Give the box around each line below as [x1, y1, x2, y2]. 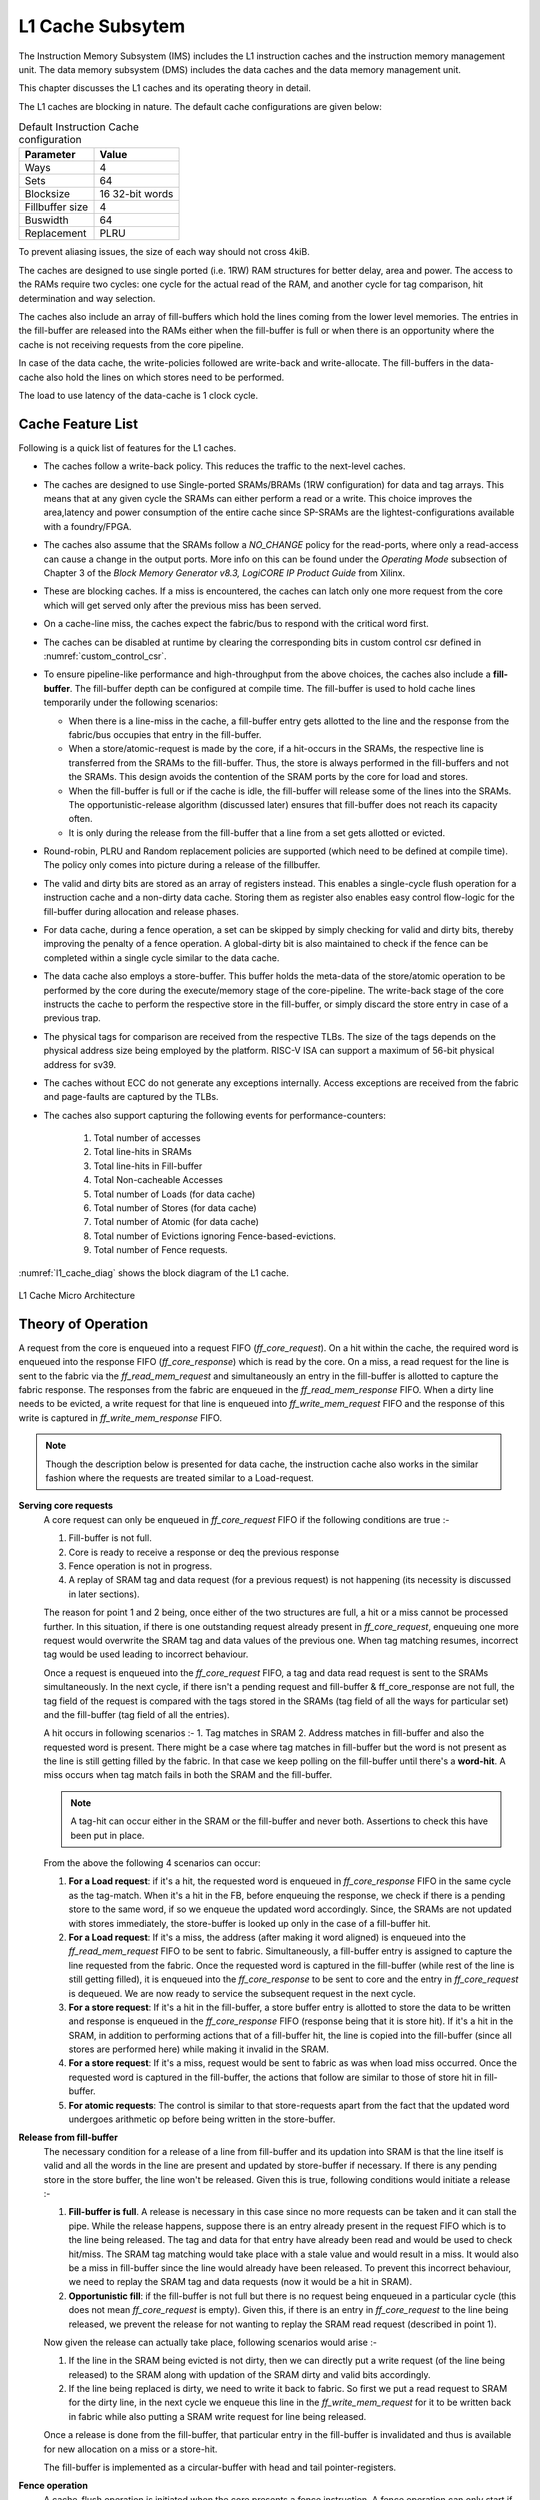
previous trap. [43, 1012, 102, 1024]
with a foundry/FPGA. [43, 520, 132, 532]
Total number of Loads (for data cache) [93, 1188, 256, 1200]
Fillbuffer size [24, 200, 89, 214]
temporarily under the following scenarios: [43, 696, 219, 709]
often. [68, 813, 94, 825]
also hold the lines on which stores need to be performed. [46, 371, 285, 383]
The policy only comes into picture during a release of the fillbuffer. [43, 859, 321, 871]
